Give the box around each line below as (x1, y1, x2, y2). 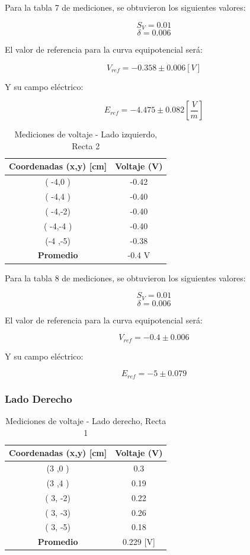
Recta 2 (72, 139, 100, 152)
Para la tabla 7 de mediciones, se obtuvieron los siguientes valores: (5, 1, 246, 13)
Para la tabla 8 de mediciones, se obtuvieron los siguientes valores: (5, 271, 246, 284)
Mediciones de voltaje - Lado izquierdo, (14, 128, 158, 140)
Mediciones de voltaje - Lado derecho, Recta (5, 414, 166, 426)
